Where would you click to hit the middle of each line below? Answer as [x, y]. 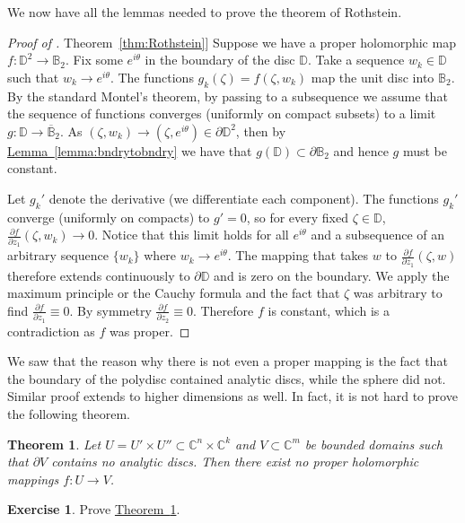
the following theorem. [69, 414]
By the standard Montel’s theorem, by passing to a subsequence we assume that [228, 96]
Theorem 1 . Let [54, 444]
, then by [261, 131]
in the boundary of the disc [220, 60]
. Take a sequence [356, 60]
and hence [361, 150]
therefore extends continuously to [99, 275]
